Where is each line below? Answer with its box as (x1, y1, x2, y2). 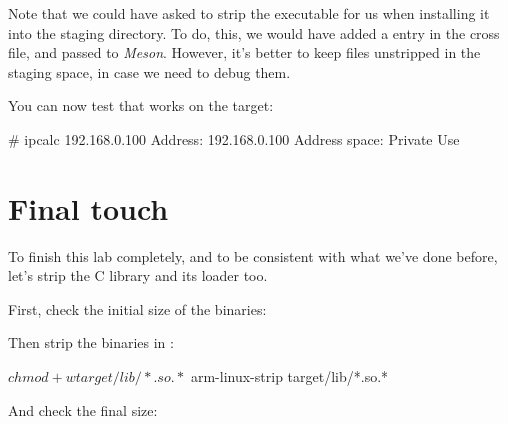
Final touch (8, 187, 169, 228)
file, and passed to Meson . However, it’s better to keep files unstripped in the (8, 42, 481, 63)
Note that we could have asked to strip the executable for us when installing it (8, 3, 490, 23)
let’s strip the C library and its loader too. (8, 265, 268, 286)
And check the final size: (8, 399, 158, 420)
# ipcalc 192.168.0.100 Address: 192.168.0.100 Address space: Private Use (8, 128, 460, 149)
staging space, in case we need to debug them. (8, 61, 291, 82)
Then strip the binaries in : (8, 332, 174, 353)
